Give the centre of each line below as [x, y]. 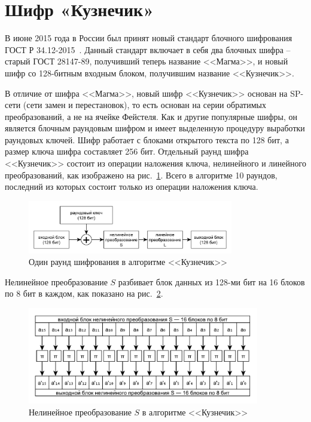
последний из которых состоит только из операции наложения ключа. [132, 187]
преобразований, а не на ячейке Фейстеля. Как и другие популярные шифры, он [151, 116]
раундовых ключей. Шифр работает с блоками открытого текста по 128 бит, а [147, 139]
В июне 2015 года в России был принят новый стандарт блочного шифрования [149, 38]
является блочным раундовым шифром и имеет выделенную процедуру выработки [155, 128]
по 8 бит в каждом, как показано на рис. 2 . [84, 293]
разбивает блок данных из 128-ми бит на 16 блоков [211, 281]
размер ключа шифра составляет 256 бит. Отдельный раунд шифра [127, 151]
